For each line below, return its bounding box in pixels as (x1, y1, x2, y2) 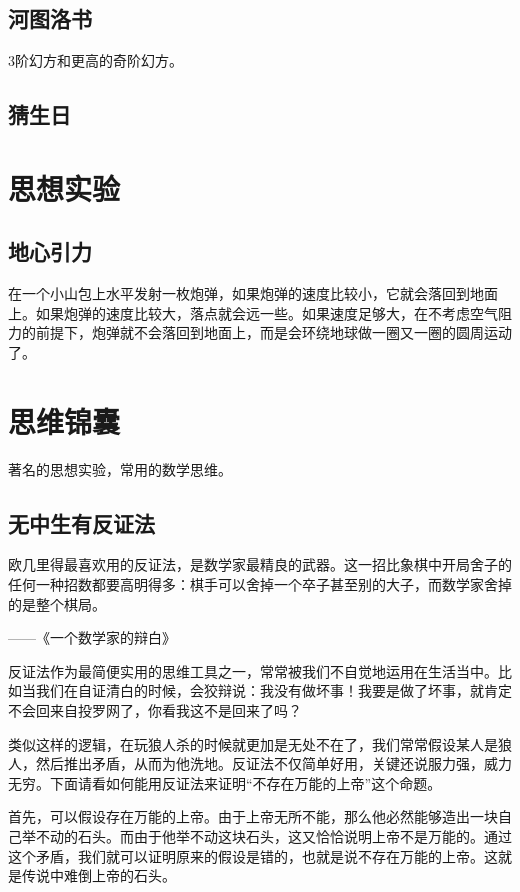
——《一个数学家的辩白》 (8, 627, 176, 648)
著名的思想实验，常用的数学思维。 (8, 458, 232, 479)
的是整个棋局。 (8, 593, 106, 614)
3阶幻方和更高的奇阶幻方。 (8, 50, 183, 71)
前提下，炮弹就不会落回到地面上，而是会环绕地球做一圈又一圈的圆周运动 (35, 322, 512, 343)
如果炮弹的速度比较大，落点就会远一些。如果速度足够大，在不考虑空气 (35, 302, 498, 323)
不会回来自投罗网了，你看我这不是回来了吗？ (8, 700, 302, 721)
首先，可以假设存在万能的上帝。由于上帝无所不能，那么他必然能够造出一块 (8, 806, 498, 827)
